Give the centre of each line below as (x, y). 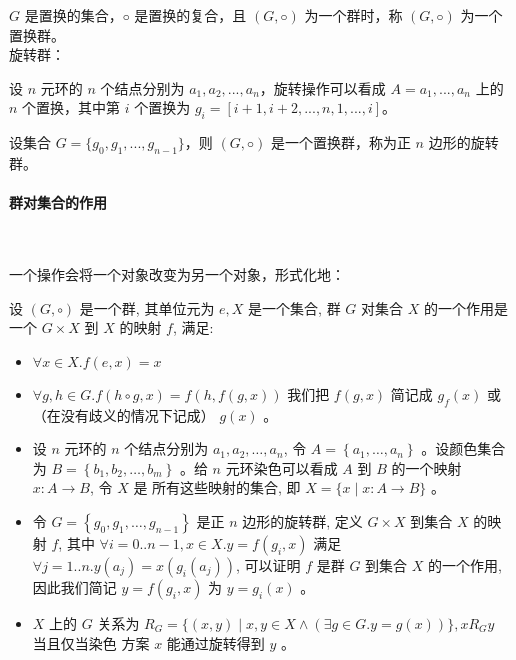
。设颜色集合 (463, 448)
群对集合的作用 (58, 202)
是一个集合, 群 (294, 307)
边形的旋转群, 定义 (302, 520)
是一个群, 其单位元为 (147, 307)
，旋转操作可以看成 (322, 87)
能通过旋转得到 (215, 642)
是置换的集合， (73, 15)
